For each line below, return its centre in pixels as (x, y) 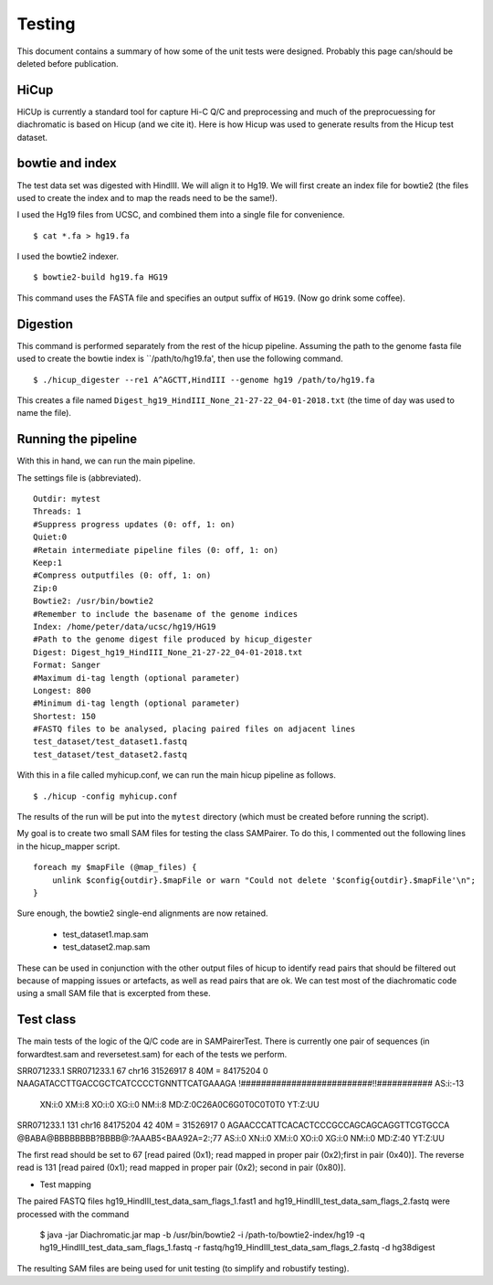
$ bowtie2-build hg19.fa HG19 (101, 277)
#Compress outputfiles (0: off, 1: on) (122, 575)
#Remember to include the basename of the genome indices (166, 614)
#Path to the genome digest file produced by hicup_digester (173, 639)
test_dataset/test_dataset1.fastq (110, 742)
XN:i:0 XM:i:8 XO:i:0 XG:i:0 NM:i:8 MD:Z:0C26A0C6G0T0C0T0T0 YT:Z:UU (179, 1104)
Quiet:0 (50, 537)
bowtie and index (67, 163)
